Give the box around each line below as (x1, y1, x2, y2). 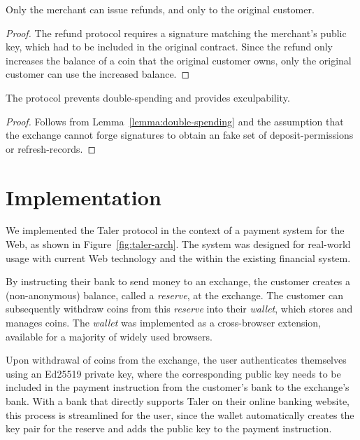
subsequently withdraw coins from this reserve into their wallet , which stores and (6, 301, 353, 316)
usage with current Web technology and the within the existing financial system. (6, 250, 351, 265)
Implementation (6, 182, 161, 211)
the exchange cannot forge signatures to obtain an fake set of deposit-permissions (6, 128, 354, 142)
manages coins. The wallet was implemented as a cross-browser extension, (6, 315, 321, 330)
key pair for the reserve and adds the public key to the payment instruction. (6, 421, 332, 436)
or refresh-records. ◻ (6, 141, 96, 156)
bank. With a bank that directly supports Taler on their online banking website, (6, 394, 350, 408)
